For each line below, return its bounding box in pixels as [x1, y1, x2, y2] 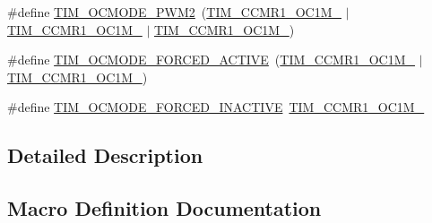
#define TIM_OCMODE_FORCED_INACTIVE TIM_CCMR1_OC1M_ [7, 98, 425, 116]
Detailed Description [7, 142, 203, 169]
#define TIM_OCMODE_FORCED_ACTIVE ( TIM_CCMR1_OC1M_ [7, 50, 416, 69]
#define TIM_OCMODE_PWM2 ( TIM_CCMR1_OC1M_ [7, 3, 341, 21]
